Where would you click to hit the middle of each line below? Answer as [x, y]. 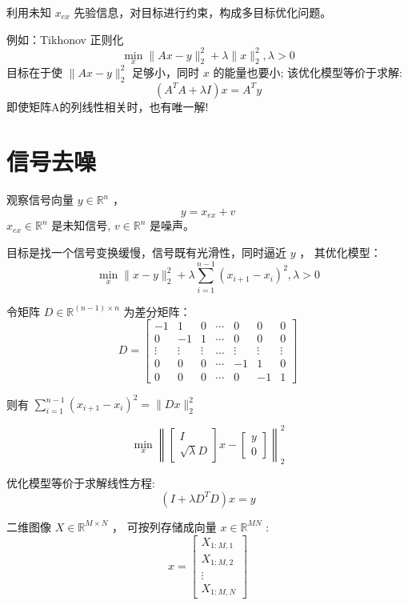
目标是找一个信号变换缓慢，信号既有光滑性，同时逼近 [146, 252]
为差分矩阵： [157, 311]
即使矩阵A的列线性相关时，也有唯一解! [108, 106]
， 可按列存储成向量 [164, 526]
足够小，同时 [166, 72]
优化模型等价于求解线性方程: [81, 483]
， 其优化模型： [340, 252]
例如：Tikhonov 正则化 [65, 39]
